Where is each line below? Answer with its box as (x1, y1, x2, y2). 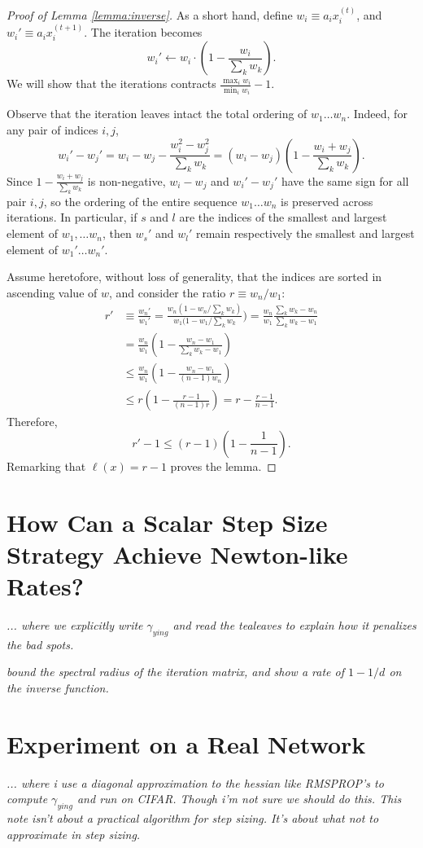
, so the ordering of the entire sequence (43, 192, 238, 209)
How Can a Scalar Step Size (7, 505, 328, 538)
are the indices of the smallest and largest (179, 209, 387, 226)
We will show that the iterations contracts (7, 75, 216, 92)
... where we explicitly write (7, 616, 143, 633)
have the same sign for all (281, 172, 409, 189)
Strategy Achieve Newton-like (7, 537, 348, 570)
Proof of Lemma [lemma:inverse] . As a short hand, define (7, 6, 293, 23)
